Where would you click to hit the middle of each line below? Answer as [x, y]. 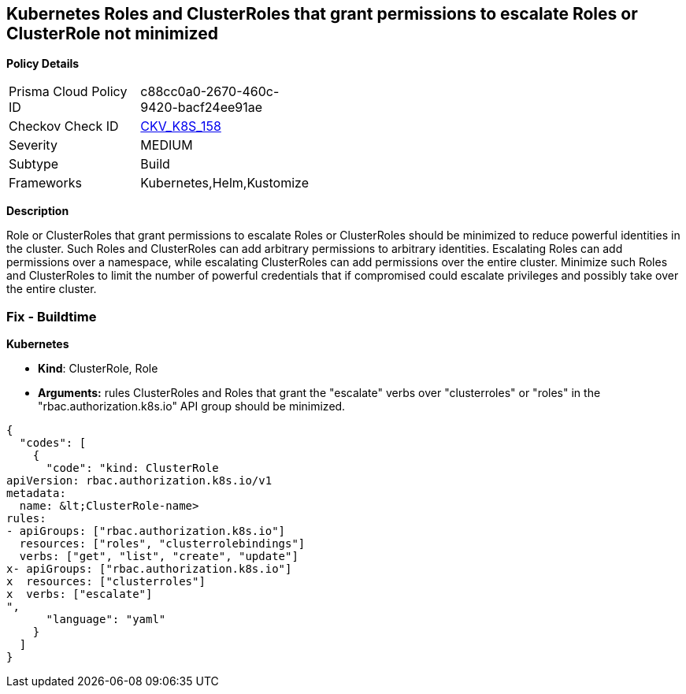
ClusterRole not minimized [112, 33]
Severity [33, 145]
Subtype [34, 164]
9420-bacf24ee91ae [202, 108]
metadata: [36, 494]
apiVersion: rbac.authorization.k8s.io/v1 [139, 481]
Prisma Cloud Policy [68, 92]
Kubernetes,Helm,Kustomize [224, 183]
